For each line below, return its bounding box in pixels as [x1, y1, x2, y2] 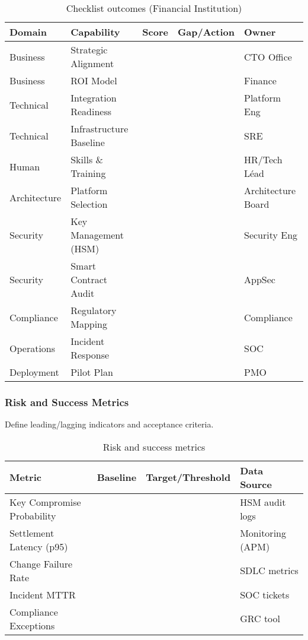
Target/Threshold [146, 470, 231, 484]
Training [70, 166, 106, 180]
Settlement [9, 525, 54, 540]
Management [70, 228, 124, 242]
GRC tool [240, 612, 281, 626]
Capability [70, 25, 120, 39]
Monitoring [240, 525, 286, 540]
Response [70, 348, 110, 362]
